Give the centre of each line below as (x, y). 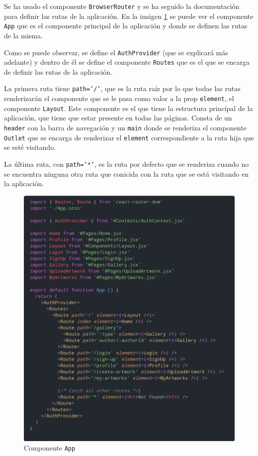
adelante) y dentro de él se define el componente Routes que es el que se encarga (127, 62)
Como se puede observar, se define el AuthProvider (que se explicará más (116, 52)
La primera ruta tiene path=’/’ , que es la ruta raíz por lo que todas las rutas (122, 88)
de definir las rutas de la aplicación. (58, 71)
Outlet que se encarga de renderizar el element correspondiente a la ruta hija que (129, 137)
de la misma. (23, 35)
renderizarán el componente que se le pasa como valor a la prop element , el (119, 98)
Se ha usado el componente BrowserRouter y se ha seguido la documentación (122, 6)
